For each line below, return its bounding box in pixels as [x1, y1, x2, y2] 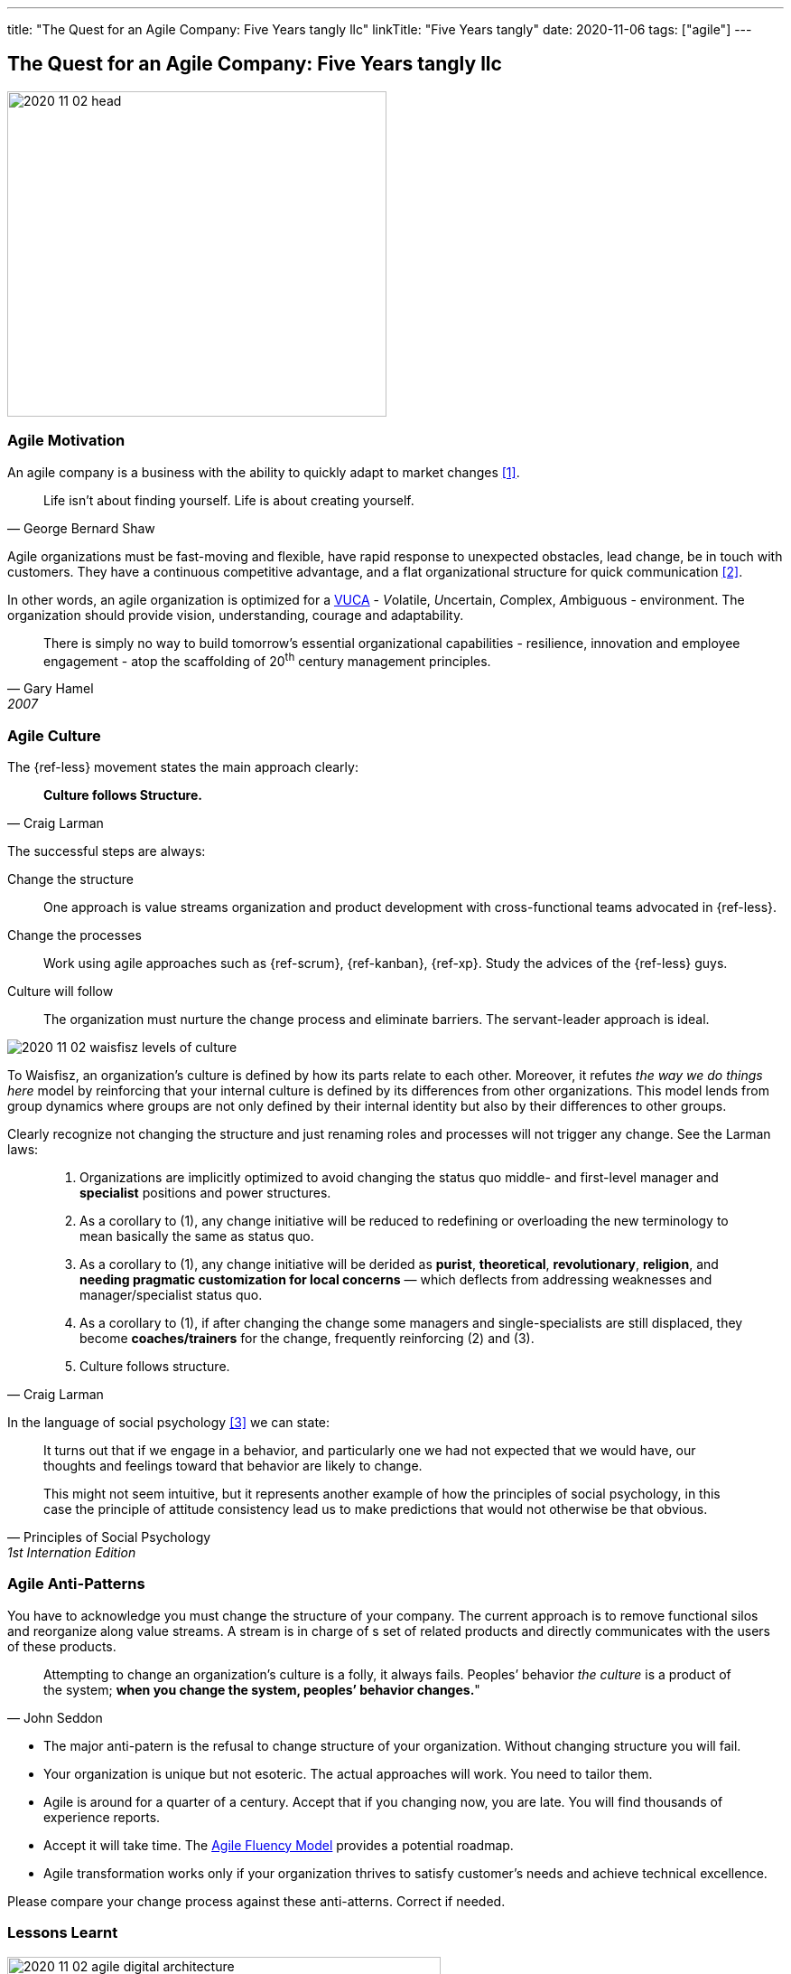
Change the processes [7, 927, 142, 943]
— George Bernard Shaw [7, 520, 155, 536]
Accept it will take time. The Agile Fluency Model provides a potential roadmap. [43, 1837, 514, 1853]
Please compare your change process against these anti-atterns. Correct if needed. [7, 1893, 506, 1909]
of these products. [7, 1638, 116, 1654]
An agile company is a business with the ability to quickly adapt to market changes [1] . [7, 464, 520, 480]
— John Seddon [7, 1709, 103, 1725]
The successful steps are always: [7, 843, 206, 859]
